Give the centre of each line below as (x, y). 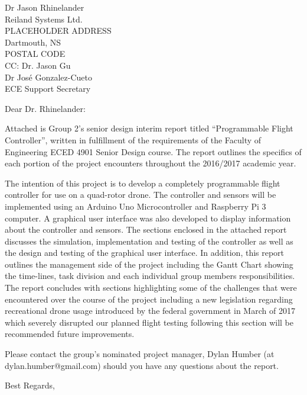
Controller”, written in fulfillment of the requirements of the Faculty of (133, 139)
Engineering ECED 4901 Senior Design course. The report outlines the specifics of (153, 151)
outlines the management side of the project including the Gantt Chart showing (149, 264)
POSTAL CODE (35, 54)
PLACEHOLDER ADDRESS (58, 30)
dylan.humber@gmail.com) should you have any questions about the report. (142, 365)
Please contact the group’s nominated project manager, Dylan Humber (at (140, 354)
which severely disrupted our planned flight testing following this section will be (149, 322)
